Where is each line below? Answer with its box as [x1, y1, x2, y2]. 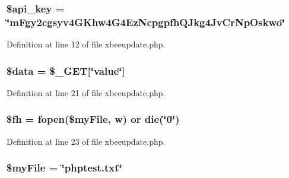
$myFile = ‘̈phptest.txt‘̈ [7, 160, 122, 175]
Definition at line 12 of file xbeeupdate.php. [7, 38, 166, 50]
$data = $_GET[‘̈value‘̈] [7, 63, 125, 78]
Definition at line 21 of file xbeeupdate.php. [7, 86, 166, 98]
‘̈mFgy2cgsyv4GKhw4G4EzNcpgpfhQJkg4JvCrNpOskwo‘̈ [7, 14, 285, 29]
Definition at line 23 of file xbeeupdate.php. [7, 135, 166, 147]
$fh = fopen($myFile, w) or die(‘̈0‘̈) [7, 112, 180, 126]
